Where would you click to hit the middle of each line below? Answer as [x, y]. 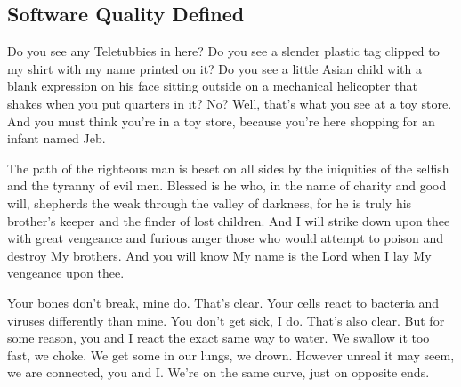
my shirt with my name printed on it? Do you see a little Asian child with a [214, 68]
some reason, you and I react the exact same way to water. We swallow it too [218, 338]
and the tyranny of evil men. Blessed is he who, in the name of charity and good [227, 185]
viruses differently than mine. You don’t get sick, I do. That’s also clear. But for [226, 320]
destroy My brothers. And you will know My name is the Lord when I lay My [219, 255]
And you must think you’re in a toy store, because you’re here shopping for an [221, 121]
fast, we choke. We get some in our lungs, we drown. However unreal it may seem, [231, 355]
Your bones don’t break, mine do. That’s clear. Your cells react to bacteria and [223, 302]
